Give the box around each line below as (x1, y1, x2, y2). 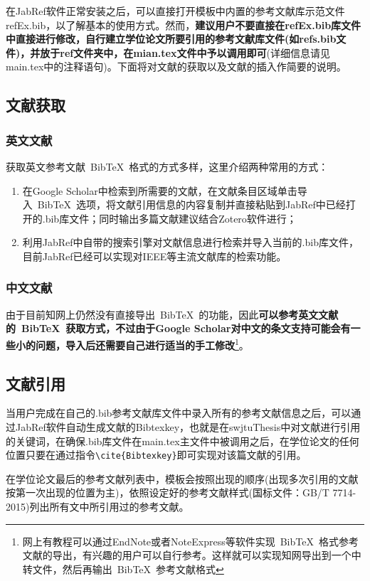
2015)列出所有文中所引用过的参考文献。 (6, 499, 189, 514)
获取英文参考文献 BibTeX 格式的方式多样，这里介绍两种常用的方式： (6, 159, 329, 174)
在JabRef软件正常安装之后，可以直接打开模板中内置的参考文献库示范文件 (6, 4, 345, 18)
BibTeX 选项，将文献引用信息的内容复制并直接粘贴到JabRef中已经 (37, 197, 346, 212)
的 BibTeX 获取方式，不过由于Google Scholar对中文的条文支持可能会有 (6, 321, 351, 336)
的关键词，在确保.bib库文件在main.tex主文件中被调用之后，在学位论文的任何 (6, 433, 359, 448)
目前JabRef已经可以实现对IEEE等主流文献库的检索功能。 (22, 248, 287, 263)
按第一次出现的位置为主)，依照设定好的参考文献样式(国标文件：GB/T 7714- (6, 485, 356, 500)
